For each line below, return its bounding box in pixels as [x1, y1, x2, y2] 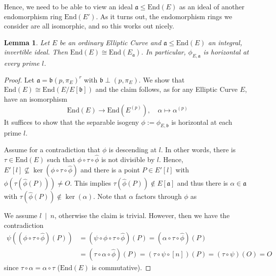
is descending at [109, 144, 157, 154]
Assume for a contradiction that [4, 144, 100, 154]
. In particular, [141, 47, 186, 57]
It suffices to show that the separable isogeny [4, 116, 139, 127]
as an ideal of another [179, 1, 245, 11]
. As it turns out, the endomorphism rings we [96, 11, 232, 21]
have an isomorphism [4, 93, 67, 104]
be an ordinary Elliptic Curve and [59, 37, 162, 47]
